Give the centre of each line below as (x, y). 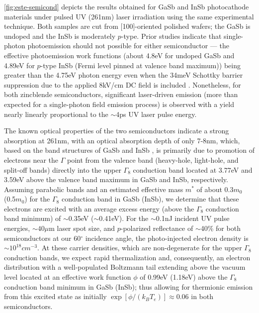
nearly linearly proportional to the (56, 114)
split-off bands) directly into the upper (63, 169)
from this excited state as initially (55, 296)
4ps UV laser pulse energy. (156, 114)
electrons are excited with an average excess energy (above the (99, 208)
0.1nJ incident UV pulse (193, 218)
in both (202, 296)
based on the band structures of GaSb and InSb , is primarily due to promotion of (129, 150)
